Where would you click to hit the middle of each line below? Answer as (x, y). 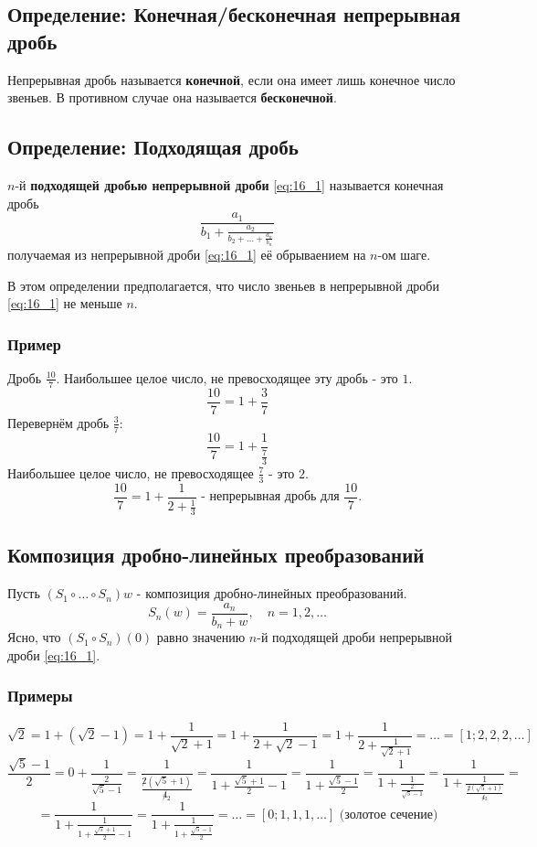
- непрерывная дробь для (270, 497)
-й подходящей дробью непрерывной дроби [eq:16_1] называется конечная (229, 184)
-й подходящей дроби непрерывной (354, 637)
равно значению (201, 637)
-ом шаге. (404, 254)
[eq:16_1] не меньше (65, 303)
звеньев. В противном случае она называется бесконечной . (172, 97)
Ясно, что (34, 637)
